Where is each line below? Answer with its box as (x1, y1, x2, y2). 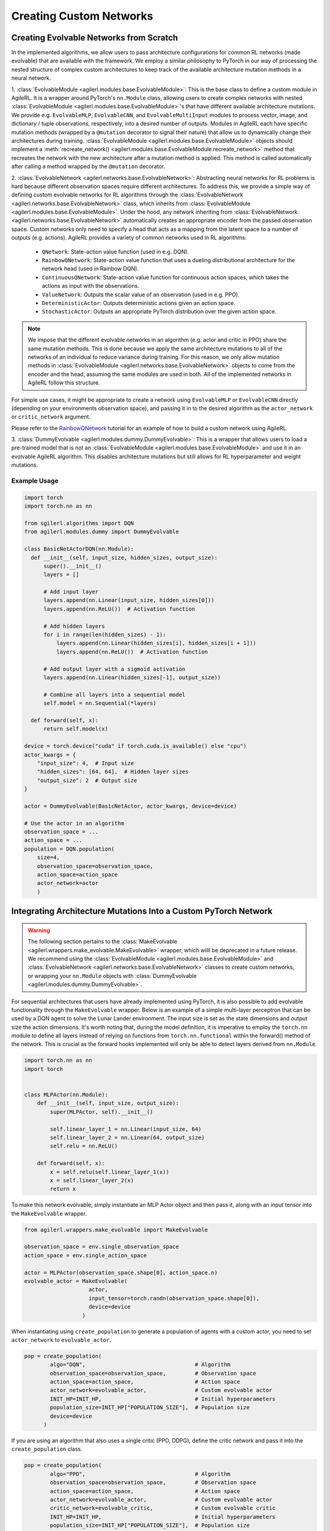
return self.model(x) (43, 726, 108, 732)
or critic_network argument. (11, 413, 91, 421)
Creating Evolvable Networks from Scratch (11, 32, 178, 43)
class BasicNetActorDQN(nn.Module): (24, 546, 134, 552)
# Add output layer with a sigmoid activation (43, 665, 186, 672)
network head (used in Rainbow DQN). (42, 265, 139, 273)
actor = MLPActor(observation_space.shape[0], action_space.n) (24, 1269, 218, 1276)
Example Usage (11, 476, 59, 485)
